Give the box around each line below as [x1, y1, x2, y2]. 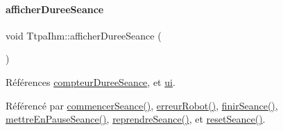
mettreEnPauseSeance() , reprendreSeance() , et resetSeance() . [6, 112, 266, 126]
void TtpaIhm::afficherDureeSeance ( [6, 28, 162, 42]
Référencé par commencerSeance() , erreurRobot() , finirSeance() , [6, 98, 278, 112]
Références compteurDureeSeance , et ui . [6, 74, 175, 89]
